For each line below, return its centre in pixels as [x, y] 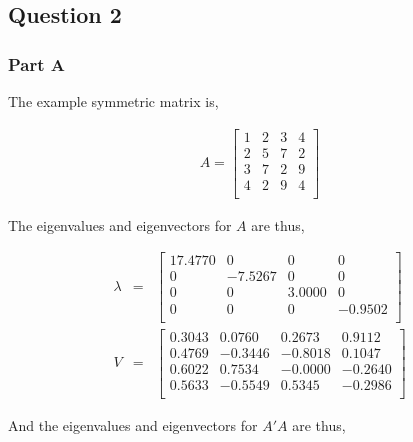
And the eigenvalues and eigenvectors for [133, 424]
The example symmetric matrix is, [113, 101]
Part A [37, 63]
